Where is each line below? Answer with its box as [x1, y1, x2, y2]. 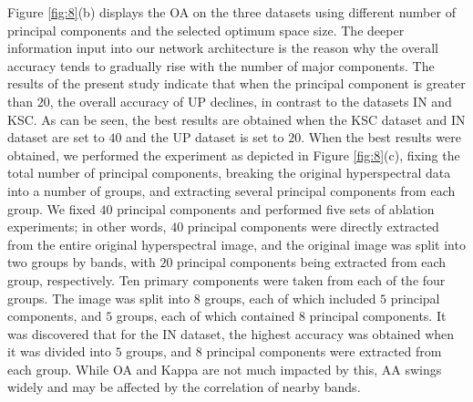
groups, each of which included [204, 288, 376, 307]
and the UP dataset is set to [126, 128, 284, 147]
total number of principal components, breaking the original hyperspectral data [7, 163, 451, 182]
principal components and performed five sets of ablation [117, 199, 435, 218]
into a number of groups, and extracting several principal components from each [7, 180, 456, 200]
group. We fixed [7, 199, 96, 218]
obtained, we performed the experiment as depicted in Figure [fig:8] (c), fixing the [7, 145, 460, 164]
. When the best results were [301, 128, 461, 147]
